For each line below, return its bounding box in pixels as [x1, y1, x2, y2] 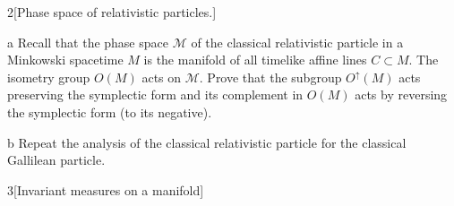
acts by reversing [355, 85, 448, 104]
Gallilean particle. [7, 150, 106, 169]
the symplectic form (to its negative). [7, 102, 212, 121]
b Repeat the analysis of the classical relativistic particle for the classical [7, 133, 407, 151]
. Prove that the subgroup [199, 67, 342, 86]
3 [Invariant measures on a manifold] [7, 180, 204, 199]
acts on [141, 67, 182, 86]
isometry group [7, 67, 90, 86]
